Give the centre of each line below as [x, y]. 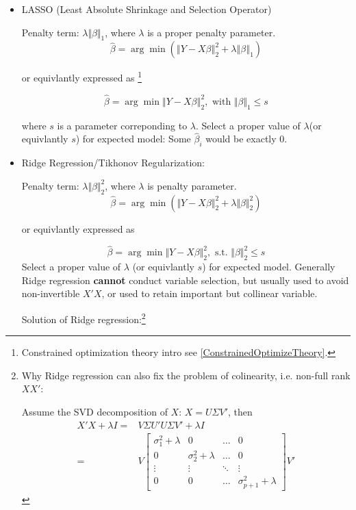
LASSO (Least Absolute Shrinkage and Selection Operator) [147, 9]
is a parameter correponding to [122, 125]
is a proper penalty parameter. [212, 32]
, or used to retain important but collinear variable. [209, 293]
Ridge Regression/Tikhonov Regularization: [113, 163]
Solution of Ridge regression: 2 [84, 318]
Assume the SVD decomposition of [94, 412]
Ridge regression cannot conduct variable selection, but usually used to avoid [185, 280]
